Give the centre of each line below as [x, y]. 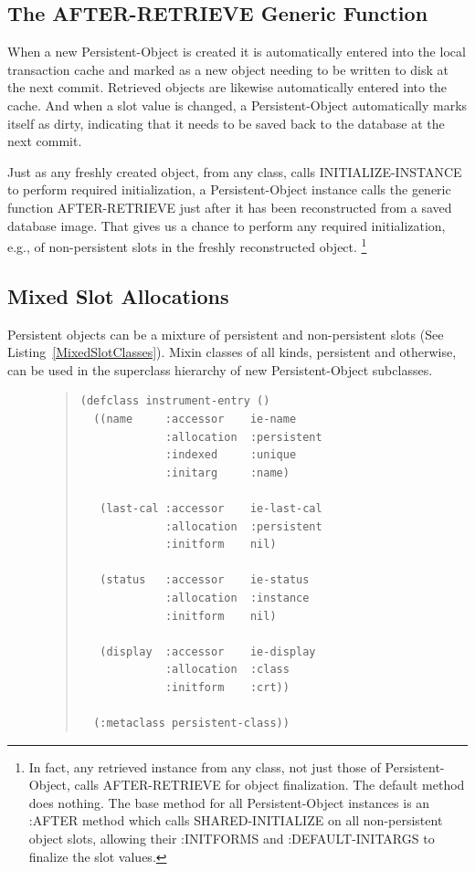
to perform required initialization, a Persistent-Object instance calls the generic [229, 189]
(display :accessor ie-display [208, 651]
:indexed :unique [231, 455]
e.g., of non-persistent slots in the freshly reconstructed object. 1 [187, 245]
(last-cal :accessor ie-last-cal [211, 508]
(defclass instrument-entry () [175, 401]
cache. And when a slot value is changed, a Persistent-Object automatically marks [237, 105]
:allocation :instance [237, 598]
